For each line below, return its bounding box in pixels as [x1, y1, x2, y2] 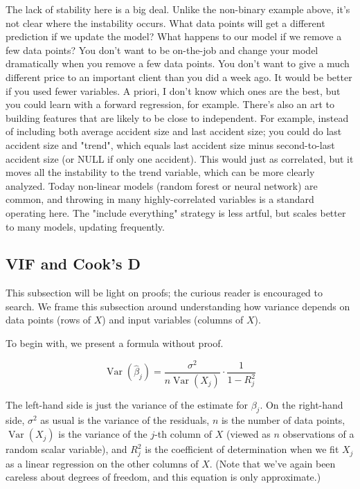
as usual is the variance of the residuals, [40, 413, 210, 427]
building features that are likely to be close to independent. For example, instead [6, 110, 349, 125]
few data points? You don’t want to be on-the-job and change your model [6, 42, 318, 57]
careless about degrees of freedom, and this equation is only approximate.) [6, 470, 321, 484]
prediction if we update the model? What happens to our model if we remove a [6, 29, 342, 44]
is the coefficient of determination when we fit [145, 442, 339, 456]
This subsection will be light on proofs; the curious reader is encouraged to [6, 285, 323, 300]
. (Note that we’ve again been [209, 456, 336, 470]
